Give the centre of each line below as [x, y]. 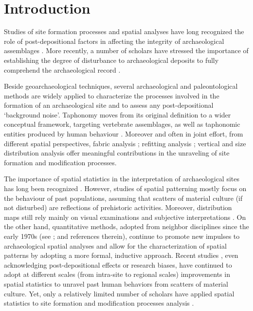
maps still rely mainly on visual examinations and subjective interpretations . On [125, 217]
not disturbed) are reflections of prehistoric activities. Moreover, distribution [118, 207]
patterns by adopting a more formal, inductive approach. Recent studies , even [121, 255]
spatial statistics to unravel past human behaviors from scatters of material [116, 283]
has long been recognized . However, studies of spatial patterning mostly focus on [125, 188]
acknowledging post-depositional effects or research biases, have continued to [118, 264]
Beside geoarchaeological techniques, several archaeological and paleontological [121, 86]
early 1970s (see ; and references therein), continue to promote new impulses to [122, 236]
